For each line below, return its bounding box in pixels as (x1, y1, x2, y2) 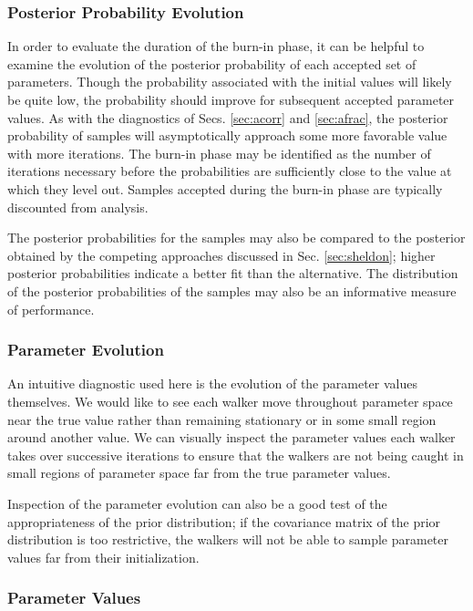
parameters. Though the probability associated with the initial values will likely (7, 72, 452, 91)
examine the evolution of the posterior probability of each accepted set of (7, 54, 416, 73)
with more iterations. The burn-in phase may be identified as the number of (7, 143, 431, 162)
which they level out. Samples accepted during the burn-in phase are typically (7, 179, 443, 198)
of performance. (7, 299, 95, 318)
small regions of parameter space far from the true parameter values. (7, 463, 391, 482)
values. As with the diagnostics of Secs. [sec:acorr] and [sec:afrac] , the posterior (7, 108, 448, 127)
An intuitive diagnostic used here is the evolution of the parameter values (7, 374, 417, 393)
